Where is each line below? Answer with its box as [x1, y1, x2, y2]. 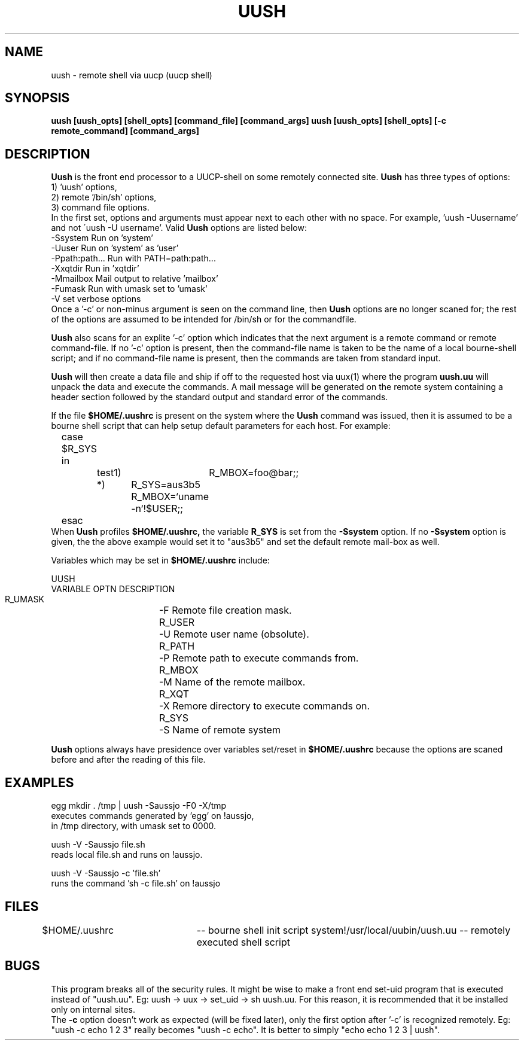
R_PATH [159, 640, 195, 653]
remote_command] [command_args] [51, 126, 199, 136]
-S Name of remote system [159, 724, 281, 736]
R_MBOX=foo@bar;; [209, 467, 299, 479]
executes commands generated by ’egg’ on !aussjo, [51, 811, 254, 821]
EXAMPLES [5, 775, 74, 790]
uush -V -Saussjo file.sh [51, 839, 145, 850]
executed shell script [196, 936, 290, 948]
